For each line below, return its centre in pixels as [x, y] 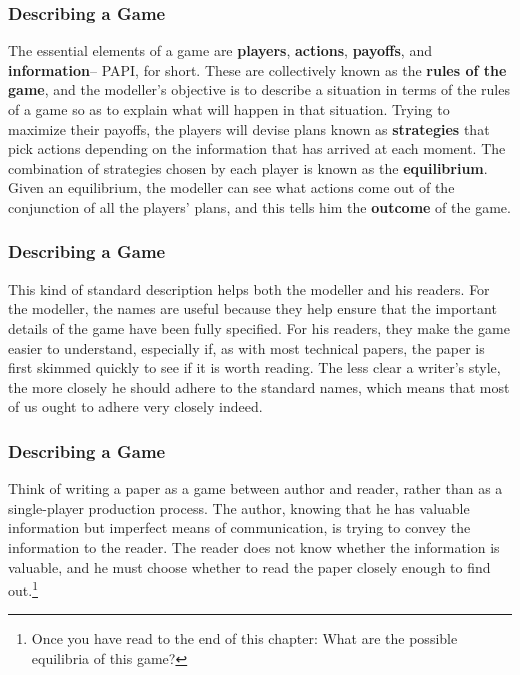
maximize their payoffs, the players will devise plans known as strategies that [249, 128]
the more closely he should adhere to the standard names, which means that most [259, 386]
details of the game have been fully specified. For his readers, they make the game [259, 327]
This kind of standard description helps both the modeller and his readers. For [249, 288]
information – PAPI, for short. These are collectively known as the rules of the [257, 69]
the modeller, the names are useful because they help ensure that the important [252, 308]
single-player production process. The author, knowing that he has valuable [239, 507]
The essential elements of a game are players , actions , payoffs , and [220, 50]
